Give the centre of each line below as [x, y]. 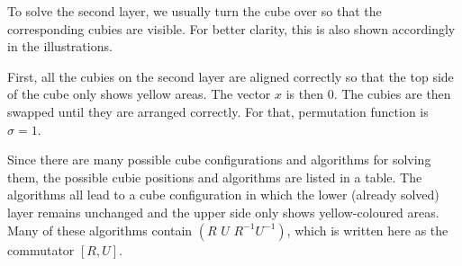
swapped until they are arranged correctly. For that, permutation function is [218, 111]
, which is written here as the [367, 230]
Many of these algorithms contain [100, 230]
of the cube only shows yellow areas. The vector [139, 94]
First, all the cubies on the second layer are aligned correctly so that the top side [231, 76]
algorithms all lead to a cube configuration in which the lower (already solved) [223, 195]
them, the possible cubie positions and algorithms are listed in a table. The [215, 177]
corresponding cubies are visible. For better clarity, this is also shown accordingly [231, 28]
